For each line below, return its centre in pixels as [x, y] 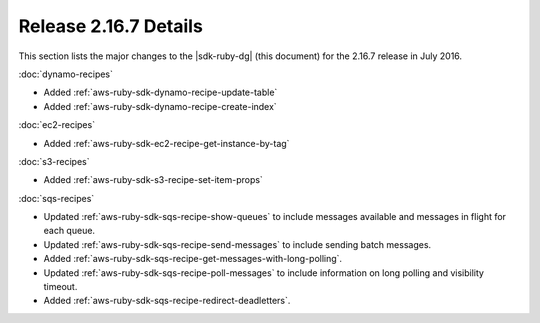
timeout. [60, 287]
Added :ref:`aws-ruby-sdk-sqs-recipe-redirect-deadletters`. [167, 301]
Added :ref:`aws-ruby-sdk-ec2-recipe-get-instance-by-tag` [166, 143]
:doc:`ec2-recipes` [56, 125]
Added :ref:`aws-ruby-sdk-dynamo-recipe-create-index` [160, 106]
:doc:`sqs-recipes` [56, 198]
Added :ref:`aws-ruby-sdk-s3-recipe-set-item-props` [153, 180]
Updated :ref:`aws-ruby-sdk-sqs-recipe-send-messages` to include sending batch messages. [237, 244]
